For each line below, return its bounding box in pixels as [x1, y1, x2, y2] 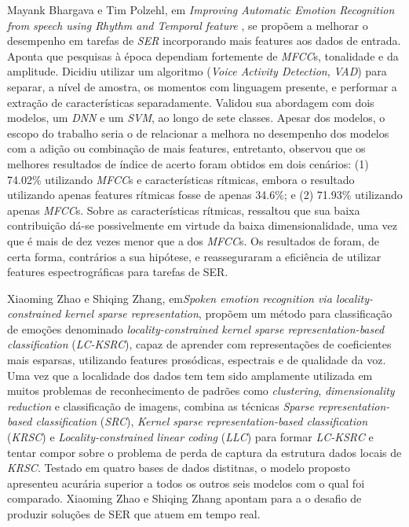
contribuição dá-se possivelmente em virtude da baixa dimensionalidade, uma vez [7, 217, 397, 234]
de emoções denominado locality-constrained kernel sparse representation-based [7, 320, 385, 337]
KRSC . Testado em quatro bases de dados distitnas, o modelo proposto [7, 459, 350, 476]
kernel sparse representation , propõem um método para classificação [64, 305, 393, 322]
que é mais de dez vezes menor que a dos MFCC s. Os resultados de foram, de [7, 232, 380, 249]
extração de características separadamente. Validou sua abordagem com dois [7, 94, 374, 110]
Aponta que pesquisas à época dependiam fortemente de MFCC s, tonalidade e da [7, 47, 399, 64]
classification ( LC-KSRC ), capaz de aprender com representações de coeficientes [7, 336, 392, 352]
